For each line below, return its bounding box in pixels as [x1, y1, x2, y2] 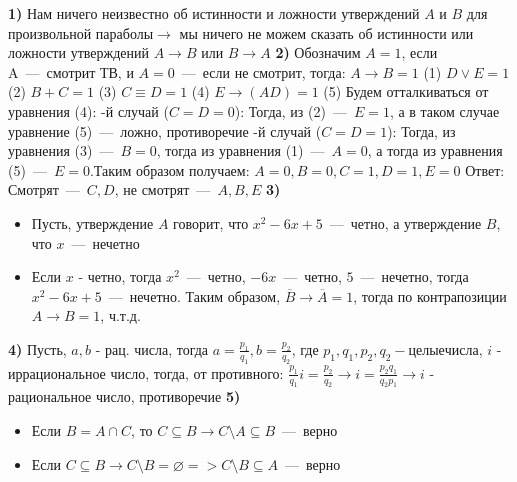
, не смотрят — [114, 179, 211, 200]
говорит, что [173, 212, 249, 233]
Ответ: [465, 159, 505, 180]
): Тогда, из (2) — [234, 100, 347, 121]
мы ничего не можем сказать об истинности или [179, 22, 474, 43]
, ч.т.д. [100, 305, 141, 326]
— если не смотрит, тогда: [181, 61, 346, 82]
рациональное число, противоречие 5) [8, 386, 241, 407]
